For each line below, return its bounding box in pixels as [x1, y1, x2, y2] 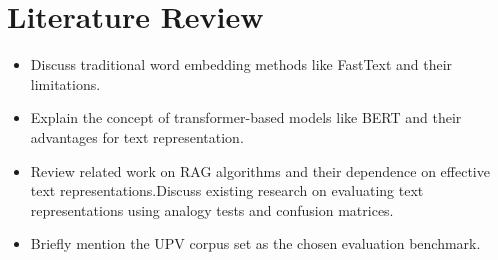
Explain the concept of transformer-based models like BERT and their [30, 107, 462, 128]
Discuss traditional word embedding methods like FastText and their [30, 54, 453, 75]
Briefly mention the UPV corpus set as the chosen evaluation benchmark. [30, 233, 481, 254]
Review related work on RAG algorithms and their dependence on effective [30, 160, 490, 181]
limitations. [30, 73, 101, 94]
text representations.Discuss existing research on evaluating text [30, 180, 424, 201]
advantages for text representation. [30, 126, 244, 147]
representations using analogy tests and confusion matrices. [30, 199, 394, 220]
